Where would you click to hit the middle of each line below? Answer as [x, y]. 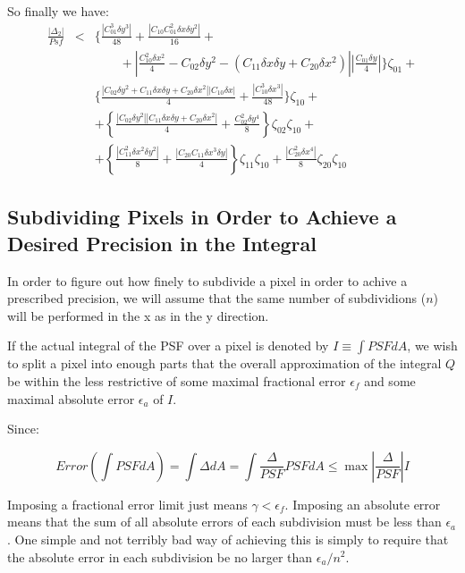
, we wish [432, 345]
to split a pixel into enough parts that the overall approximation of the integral [224, 363]
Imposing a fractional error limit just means [127, 504]
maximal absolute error [71, 398]
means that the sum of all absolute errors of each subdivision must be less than [224, 522]
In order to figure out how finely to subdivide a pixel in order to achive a [207, 280]
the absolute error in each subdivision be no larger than [160, 556]
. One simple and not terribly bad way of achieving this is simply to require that [228, 539]
